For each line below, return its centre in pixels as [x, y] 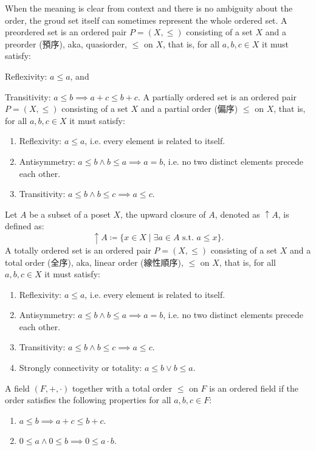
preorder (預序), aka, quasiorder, [66, 43]
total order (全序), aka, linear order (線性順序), [94, 262]
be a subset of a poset [70, 214]
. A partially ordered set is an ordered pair [217, 96]
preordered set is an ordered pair [66, 32]
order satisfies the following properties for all [88, 400]
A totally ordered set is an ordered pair [78, 250]
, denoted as [237, 214]
